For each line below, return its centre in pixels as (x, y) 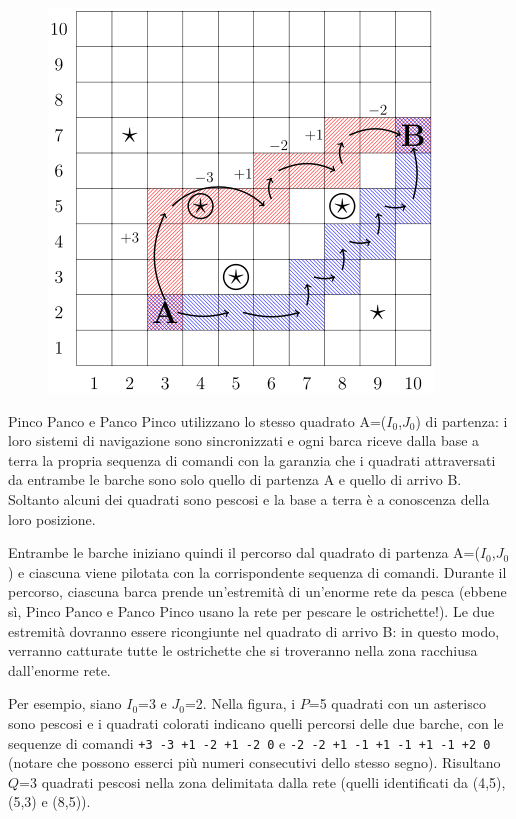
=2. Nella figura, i (240, 703)
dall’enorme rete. (59, 669)
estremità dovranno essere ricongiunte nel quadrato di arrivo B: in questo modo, (254, 630)
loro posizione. (52, 518)
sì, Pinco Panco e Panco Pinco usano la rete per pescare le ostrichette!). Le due (251, 610)
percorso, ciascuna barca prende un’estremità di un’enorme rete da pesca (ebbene (257, 591)
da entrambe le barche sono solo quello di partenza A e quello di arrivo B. (235, 479)
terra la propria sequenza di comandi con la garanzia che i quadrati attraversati (252, 459)
